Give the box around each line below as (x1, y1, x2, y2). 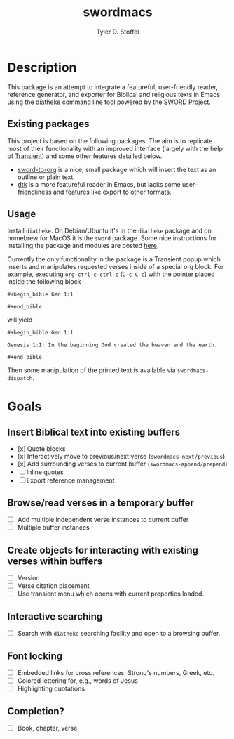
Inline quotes (26, 468, 64, 476)
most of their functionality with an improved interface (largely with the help (7, 144, 223, 152)
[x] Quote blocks (17, 445, 66, 453)
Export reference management (26, 476, 115, 485)
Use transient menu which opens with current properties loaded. (17, 589, 205, 598)
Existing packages (7, 118, 90, 130)
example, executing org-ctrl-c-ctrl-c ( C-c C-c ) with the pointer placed (7, 270, 215, 278)
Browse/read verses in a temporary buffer (7, 497, 195, 509)
